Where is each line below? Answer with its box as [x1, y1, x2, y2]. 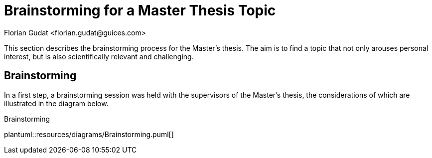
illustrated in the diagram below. [4, 99, 109, 108]
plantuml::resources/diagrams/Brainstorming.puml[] [4, 130, 174, 139]
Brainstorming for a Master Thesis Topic [4, 2, 276, 19]
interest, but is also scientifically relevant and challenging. [4, 52, 194, 61]
